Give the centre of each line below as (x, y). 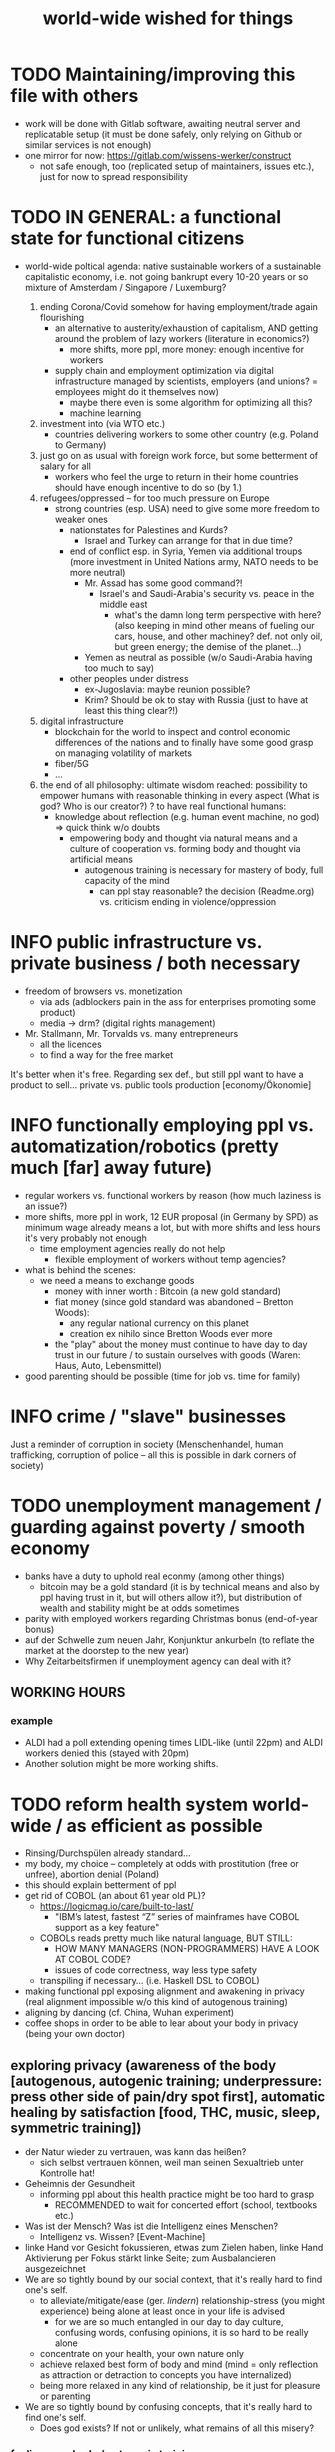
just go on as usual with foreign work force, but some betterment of (178, 455)
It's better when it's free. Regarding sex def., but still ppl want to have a (157, 1074)
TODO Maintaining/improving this (153, 74)
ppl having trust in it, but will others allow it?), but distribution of (171, 1597)
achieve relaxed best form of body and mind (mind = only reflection (178, 2364)
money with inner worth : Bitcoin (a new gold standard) (168, 1291)
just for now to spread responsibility (113, 176)
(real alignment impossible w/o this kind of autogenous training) (156, 2002)
